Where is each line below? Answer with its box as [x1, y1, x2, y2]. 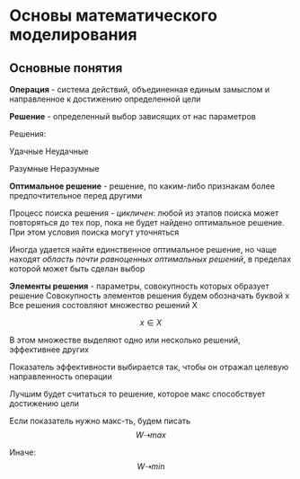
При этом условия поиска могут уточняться [9, 226, 180, 237]
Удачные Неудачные [9, 146, 89, 156]
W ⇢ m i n [137, 461, 165, 472]
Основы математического [9, 5, 218, 26]
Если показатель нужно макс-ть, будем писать [9, 415, 191, 426]
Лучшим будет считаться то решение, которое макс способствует [9, 388, 266, 399]
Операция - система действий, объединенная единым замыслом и [9, 84, 270, 94]
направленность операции [9, 371, 112, 382]
